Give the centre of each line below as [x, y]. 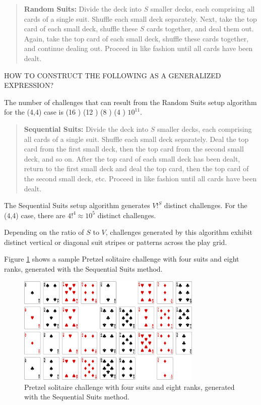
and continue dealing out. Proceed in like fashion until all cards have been [138, 48]
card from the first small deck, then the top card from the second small [134, 149]
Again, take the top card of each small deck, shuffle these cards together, [136, 38]
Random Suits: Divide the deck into [83, 9]
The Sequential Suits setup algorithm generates [77, 205]
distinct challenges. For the [206, 205]
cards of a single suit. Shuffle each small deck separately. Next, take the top [140, 18]
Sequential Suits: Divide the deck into [86, 129]
